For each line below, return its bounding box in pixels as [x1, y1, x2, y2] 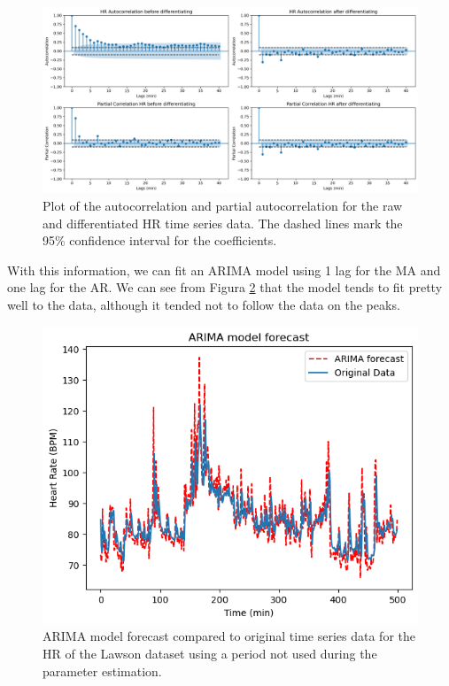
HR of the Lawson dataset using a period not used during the [43, 644, 377, 663]
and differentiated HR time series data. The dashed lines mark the [43, 213, 403, 232]
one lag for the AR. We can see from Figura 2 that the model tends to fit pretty [7, 278, 443, 297]
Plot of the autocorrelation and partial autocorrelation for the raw [43, 196, 403, 214]
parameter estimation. [43, 661, 162, 680]
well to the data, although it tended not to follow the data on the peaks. [7, 295, 400, 313]
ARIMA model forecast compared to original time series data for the [43, 627, 415, 645]
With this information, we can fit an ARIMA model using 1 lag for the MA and [7, 260, 441, 279]
